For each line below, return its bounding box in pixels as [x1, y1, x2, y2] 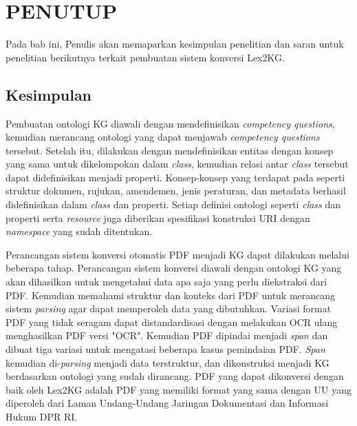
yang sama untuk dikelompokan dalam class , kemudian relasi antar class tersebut [6, 156, 349, 171]
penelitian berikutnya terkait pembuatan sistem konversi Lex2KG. [6, 50, 285, 64]
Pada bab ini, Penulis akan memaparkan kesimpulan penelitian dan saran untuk [6, 37, 344, 51]
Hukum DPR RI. [6, 409, 78, 423]
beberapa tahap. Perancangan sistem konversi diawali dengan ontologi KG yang [6, 261, 342, 275]
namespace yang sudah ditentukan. [6, 224, 153, 239]
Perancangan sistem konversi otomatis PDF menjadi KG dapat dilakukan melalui [6, 247, 349, 261]
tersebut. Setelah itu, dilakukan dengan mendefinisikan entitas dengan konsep [6, 143, 334, 157]
